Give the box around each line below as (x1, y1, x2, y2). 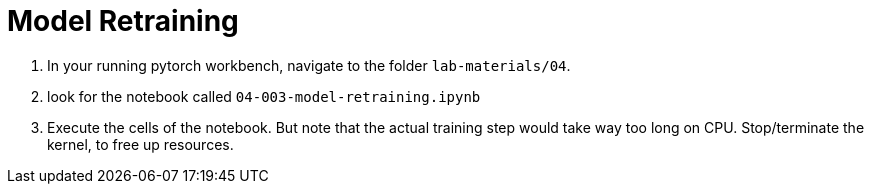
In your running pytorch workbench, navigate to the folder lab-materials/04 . (47, 56, 571, 74)
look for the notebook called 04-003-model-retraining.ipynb (47, 87, 481, 105)
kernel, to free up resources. (47, 135, 234, 153)
